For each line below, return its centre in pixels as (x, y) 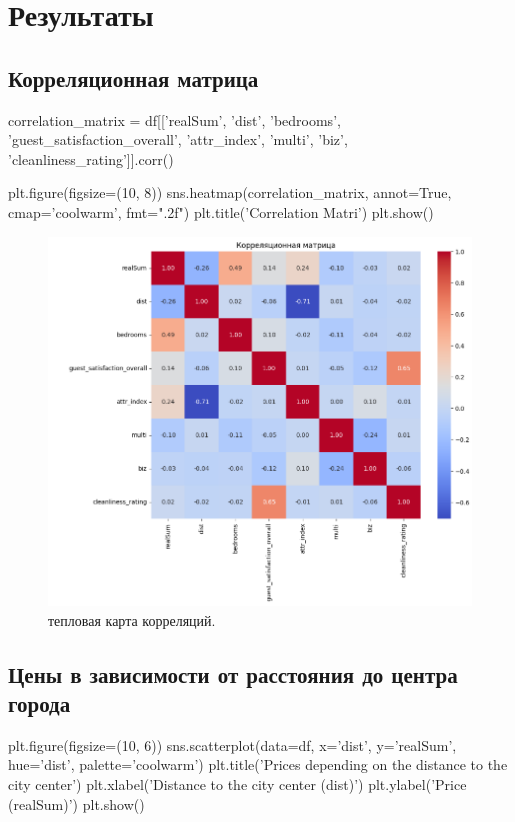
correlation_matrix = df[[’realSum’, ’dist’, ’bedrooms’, (174, 119)
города (39, 703)
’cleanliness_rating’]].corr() (91, 158)
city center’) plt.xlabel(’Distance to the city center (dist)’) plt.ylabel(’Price (237, 784)
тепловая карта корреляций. (132, 619)
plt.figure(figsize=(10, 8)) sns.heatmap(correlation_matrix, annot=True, (230, 192)
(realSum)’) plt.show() (76, 803)
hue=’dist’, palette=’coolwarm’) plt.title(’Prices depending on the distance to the (258, 764)
